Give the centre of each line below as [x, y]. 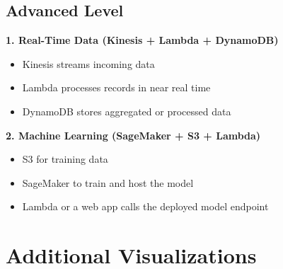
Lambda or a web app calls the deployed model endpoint [145, 206]
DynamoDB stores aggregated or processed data [127, 111]
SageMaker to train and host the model [108, 182]
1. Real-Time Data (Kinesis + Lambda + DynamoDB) [142, 40]
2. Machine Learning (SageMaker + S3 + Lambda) [133, 135]
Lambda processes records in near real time [116, 87]
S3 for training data [65, 159]
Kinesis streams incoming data [88, 63]
